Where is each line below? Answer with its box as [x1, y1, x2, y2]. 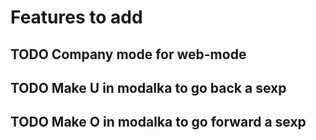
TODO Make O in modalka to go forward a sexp [10, 114, 307, 131]
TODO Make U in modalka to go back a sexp [10, 79, 287, 96]
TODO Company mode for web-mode [10, 46, 247, 63]
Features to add [10, 6, 143, 29]
